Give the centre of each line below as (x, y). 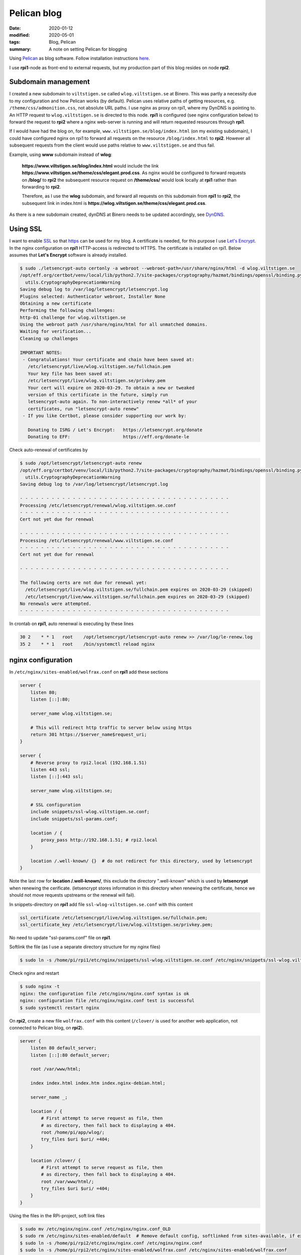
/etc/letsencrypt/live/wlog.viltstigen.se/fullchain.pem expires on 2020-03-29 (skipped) (139, 590)
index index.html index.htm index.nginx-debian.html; (98, 1083)
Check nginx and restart (34, 973)
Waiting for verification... (56, 332)
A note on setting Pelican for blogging (88, 49)
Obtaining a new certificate (56, 303)
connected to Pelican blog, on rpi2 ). (46, 1028)
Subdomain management (50, 82)
